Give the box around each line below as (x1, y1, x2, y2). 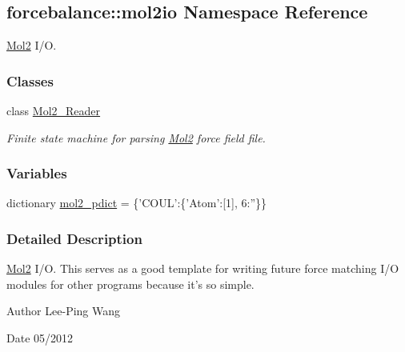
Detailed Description (6, 228, 142, 248)
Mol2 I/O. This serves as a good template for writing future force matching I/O (6, 260, 399, 277)
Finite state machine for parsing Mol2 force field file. (6, 129, 266, 146)
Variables (6, 163, 67, 183)
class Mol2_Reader (6, 102, 101, 119)
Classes (6, 70, 54, 90)
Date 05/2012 (6, 330, 74, 346)
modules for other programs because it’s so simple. (6, 275, 255, 292)
